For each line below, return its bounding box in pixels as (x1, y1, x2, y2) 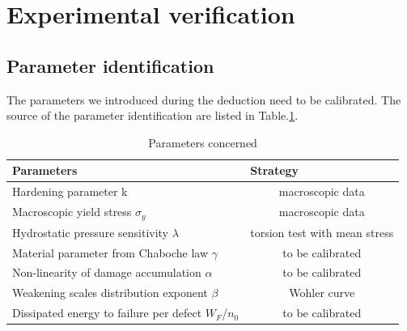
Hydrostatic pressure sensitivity (12, 223, 169, 240)
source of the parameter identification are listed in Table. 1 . (6, 107, 299, 124)
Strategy (250, 162, 299, 179)
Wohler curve (289, 284, 355, 301)
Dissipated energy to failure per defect (12, 304, 202, 321)
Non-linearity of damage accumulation (12, 264, 201, 281)
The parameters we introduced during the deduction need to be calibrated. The (6, 91, 401, 108)
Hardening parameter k (12, 183, 128, 200)
